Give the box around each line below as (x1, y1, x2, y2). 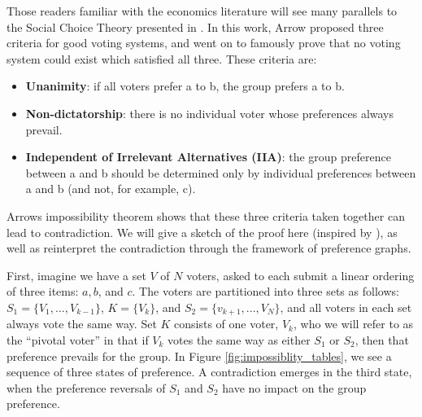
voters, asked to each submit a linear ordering (186, 266, 415, 283)
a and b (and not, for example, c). (25, 180, 196, 197)
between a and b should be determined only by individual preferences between (25, 164, 416, 181)
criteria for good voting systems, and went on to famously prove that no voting (7, 34, 401, 51)
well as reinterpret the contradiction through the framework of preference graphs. (7, 239, 411, 257)
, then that (355, 331, 409, 348)
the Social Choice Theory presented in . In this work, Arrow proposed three (7, 18, 384, 35)
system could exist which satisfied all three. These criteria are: (7, 50, 317, 67)
